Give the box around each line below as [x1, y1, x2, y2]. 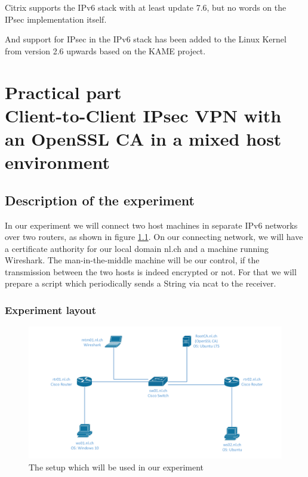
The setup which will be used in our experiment [29, 461, 204, 473]
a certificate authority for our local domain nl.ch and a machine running [5, 242, 269, 254]
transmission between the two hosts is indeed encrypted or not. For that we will [5, 265, 297, 278]
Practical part [5, 79, 122, 104]
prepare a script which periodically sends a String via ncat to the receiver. [5, 277, 276, 290]
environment [5, 150, 110, 174]
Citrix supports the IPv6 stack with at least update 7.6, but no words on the [5, 1, 287, 13]
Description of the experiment [5, 190, 195, 209]
